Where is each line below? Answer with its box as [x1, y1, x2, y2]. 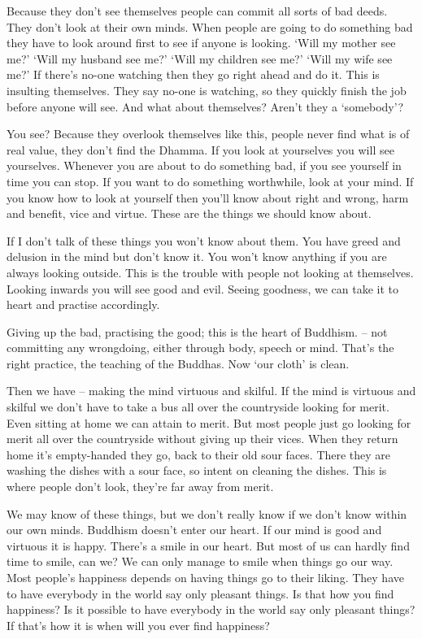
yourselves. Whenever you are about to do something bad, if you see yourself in [7, 157, 402, 174]
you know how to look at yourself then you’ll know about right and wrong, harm [7, 189, 409, 206]
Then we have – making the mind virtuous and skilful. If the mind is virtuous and [7, 382, 416, 399]
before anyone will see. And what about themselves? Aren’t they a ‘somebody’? [7, 98, 404, 115]
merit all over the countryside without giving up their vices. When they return [7, 430, 398, 447]
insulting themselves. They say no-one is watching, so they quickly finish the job [7, 81, 407, 98]
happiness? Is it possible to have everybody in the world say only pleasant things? [7, 601, 415, 618]
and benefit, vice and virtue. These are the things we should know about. [7, 205, 372, 222]
